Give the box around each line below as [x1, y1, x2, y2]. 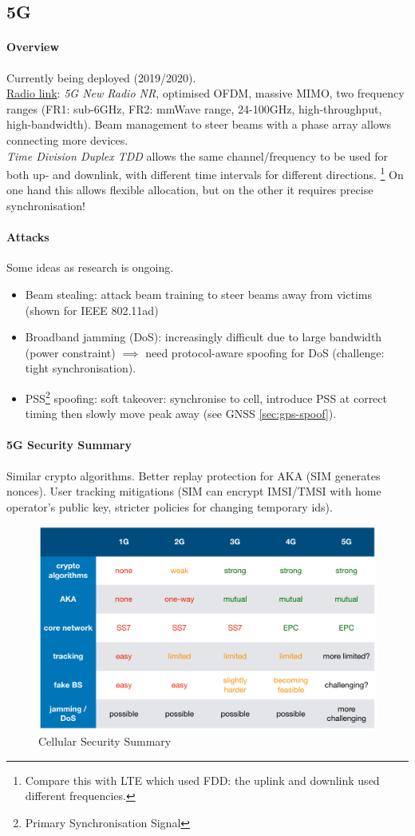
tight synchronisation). [25, 360, 136, 376]
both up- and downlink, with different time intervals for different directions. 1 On [6, 164, 404, 182]
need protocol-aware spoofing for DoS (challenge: [145, 344, 385, 360]
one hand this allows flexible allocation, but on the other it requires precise [6, 181, 373, 198]
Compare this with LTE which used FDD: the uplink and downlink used [25, 771, 380, 788]
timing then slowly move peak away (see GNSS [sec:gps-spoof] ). [25, 405, 337, 422]
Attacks [6, 229, 49, 245]
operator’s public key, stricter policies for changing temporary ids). [6, 498, 333, 515]
